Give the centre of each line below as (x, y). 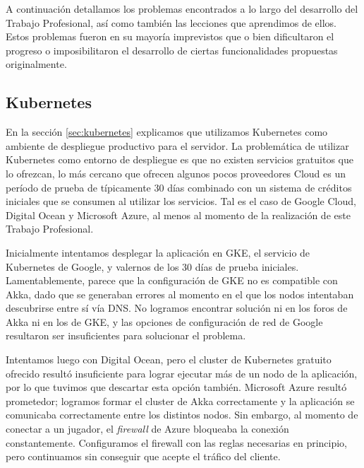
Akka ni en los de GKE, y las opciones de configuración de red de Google (164, 321)
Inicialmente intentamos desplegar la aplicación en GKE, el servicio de (158, 252)
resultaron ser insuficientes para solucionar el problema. (126, 335)
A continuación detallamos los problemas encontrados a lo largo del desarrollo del (182, 8)
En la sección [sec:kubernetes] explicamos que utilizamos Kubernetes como (167, 132)
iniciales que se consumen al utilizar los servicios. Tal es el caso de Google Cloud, (181, 201)
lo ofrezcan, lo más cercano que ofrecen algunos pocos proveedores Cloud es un (176, 173)
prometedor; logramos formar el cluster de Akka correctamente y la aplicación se (180, 400)
